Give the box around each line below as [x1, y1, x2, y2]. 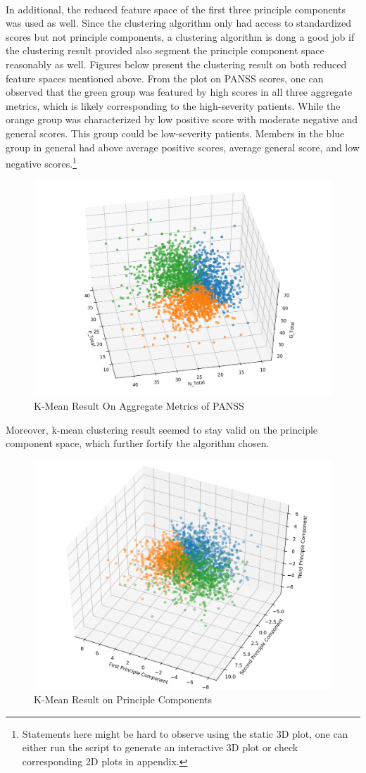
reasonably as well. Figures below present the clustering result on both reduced [6, 56, 347, 71]
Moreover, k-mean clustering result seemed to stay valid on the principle [6, 422, 318, 436]
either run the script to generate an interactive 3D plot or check [22, 740, 298, 755]
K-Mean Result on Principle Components [34, 692, 212, 707]
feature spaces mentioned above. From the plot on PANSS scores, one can [6, 70, 324, 85]
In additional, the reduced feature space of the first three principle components [6, 1, 346, 16]
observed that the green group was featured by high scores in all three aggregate [6, 84, 353, 99]
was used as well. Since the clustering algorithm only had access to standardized [6, 15, 352, 30]
